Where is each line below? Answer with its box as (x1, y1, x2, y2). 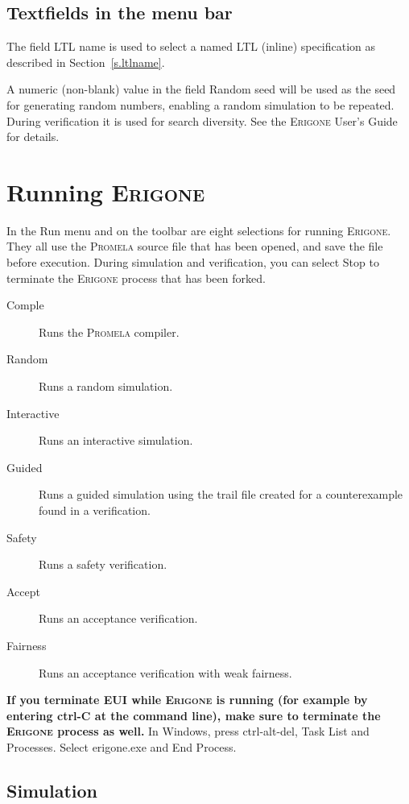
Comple (6, 296, 44, 313)
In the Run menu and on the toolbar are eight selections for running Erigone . (6, 222, 391, 238)
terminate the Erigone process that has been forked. (6, 269, 266, 286)
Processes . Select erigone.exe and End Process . (6, 738, 237, 755)
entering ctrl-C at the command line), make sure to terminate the (6, 707, 381, 723)
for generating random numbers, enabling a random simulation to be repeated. (6, 96, 395, 113)
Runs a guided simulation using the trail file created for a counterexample (39, 486, 403, 503)
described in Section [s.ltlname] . (6, 53, 165, 70)
